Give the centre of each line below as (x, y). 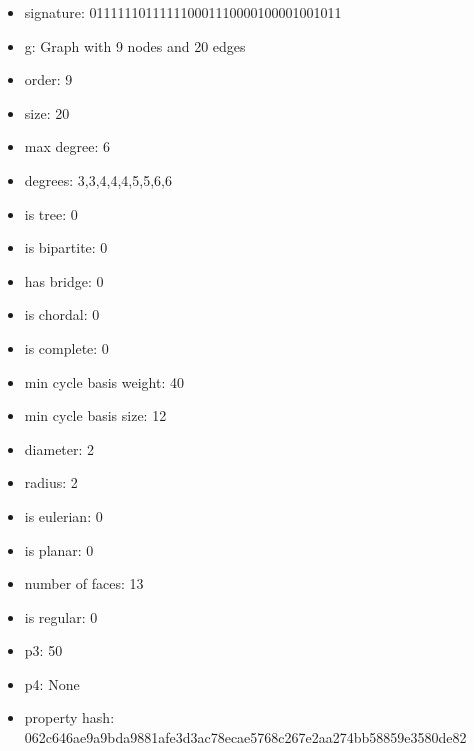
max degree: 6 (67, 146)
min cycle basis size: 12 (95, 415)
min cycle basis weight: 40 (104, 381)
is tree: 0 (51, 213)
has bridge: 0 (64, 280)
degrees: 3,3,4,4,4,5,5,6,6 (98, 179)
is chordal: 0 (62, 314)
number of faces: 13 (84, 583)
